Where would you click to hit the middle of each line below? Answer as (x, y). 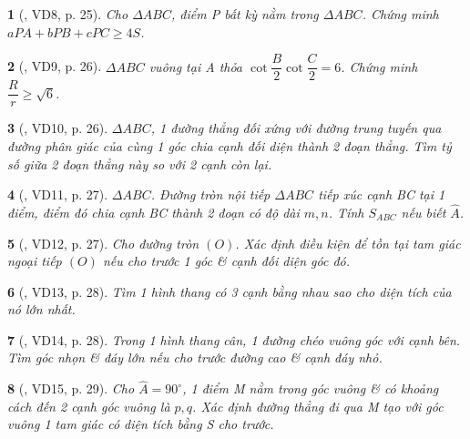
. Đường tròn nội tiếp (210, 194)
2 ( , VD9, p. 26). (55, 66)
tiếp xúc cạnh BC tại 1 (382, 194)
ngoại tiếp (35, 261)
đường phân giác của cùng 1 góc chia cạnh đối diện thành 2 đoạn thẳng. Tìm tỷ (230, 145)
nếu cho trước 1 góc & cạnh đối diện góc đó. (226, 261)
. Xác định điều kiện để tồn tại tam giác (348, 243)
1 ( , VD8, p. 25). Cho (68, 14)
